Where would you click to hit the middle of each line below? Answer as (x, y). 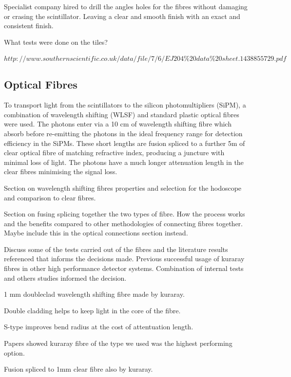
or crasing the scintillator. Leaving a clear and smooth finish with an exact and (122, 16)
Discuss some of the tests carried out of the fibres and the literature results (116, 249)
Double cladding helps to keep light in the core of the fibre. (92, 310)
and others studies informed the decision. (65, 278)
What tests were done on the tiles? (56, 42)
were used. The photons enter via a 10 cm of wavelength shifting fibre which (118, 124)
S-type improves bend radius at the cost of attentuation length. (99, 327)
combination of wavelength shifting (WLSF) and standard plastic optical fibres (122, 114)
